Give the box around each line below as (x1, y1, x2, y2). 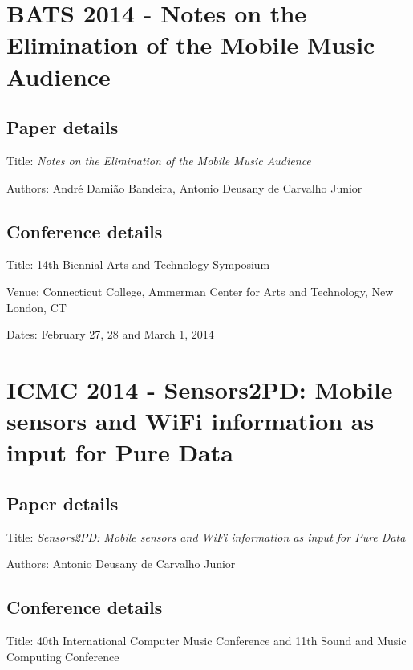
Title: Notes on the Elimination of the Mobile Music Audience (6, 152, 311, 169)
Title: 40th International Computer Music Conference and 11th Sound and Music (6, 632, 407, 649)
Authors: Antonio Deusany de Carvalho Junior (6, 555, 236, 572)
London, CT (6, 298, 67, 315)
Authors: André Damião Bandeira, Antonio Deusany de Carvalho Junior (6, 179, 362, 196)
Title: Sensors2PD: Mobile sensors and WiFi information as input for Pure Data (6, 528, 406, 545)
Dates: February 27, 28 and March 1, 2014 (6, 326, 214, 343)
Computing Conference (6, 648, 119, 664)
